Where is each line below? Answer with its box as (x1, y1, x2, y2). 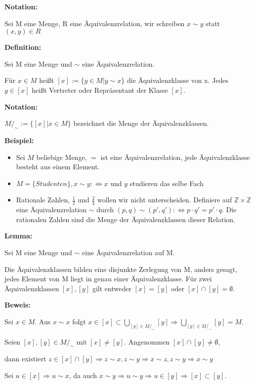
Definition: (4, 42, 42, 52)
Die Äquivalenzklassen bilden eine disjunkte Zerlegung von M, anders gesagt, (4, 264, 237, 274)
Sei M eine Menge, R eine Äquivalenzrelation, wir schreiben (4, 18, 185, 28)
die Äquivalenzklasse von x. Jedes (127, 75, 228, 85)
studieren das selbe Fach (129, 178, 204, 188)
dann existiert (4, 353, 46, 364)
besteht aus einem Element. (16, 161, 100, 172)
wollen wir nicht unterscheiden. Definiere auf (97, 194, 232, 205)
